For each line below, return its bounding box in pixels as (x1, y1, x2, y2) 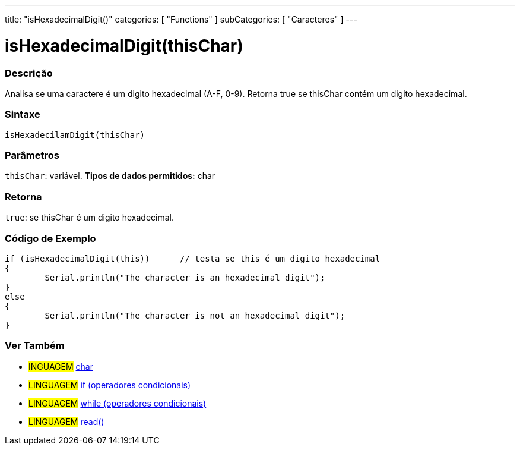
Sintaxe (5, 108, 40, 121)
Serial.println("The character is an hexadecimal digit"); (45, 272, 325, 282)
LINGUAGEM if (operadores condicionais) (28, 379, 191, 390)
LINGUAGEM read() (28, 416, 104, 427)
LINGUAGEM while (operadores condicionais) (28, 398, 207, 408)
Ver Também (5, 339, 65, 352)
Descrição (5, 67, 53, 79)
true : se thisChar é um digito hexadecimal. (5, 212, 174, 223)
